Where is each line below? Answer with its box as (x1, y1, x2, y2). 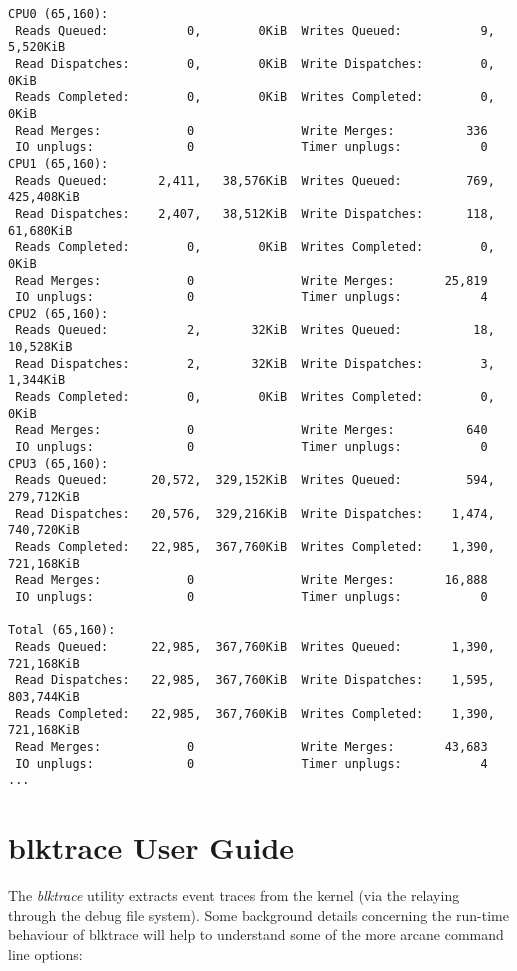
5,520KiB (8, 40, 66, 55)
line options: (8, 943, 83, 964)
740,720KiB (8, 523, 80, 538)
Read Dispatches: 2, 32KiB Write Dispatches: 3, (15, 356, 495, 371)
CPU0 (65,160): (8, 7, 109, 21)
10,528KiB (8, 340, 73, 355)
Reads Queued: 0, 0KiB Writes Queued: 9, (15, 23, 495, 38)
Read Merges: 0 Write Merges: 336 (15, 123, 488, 138)
